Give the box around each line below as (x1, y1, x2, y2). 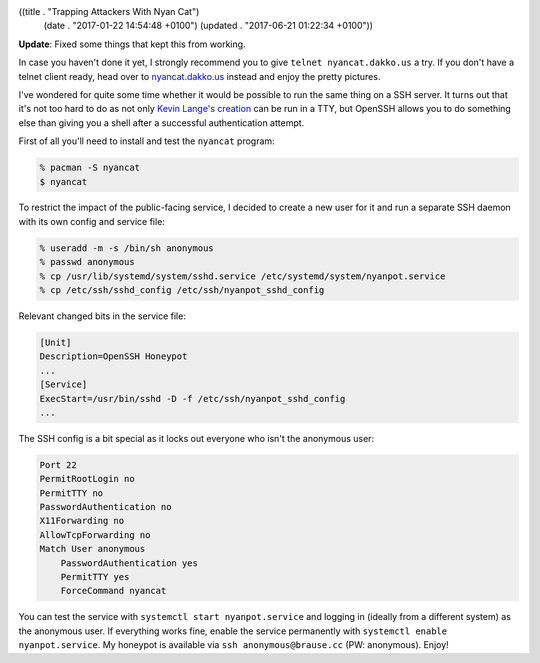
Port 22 (39, 459, 77, 470)
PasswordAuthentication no (39, 501, 172, 513)
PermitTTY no (39, 487, 104, 499)
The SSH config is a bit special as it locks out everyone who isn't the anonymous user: (18, 432, 375, 444)
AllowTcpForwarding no (39, 529, 151, 540)
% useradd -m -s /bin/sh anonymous (39, 242, 214, 254)
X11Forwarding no (39, 515, 125, 527)
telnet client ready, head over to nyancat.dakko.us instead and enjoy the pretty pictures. (18, 70, 381, 82)
